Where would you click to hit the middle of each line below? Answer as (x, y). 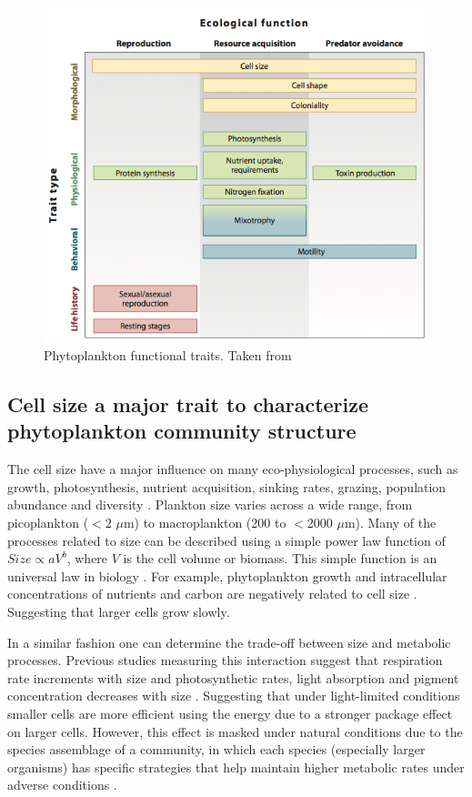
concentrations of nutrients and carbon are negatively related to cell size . (212, 594)
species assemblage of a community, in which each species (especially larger (216, 749)
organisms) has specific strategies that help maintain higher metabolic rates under (236, 767)
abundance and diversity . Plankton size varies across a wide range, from (210, 504)
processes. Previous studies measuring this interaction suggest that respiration (225, 660)
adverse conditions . (62, 785)
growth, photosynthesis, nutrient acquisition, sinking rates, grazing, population (227, 486)
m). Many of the (390, 522)
